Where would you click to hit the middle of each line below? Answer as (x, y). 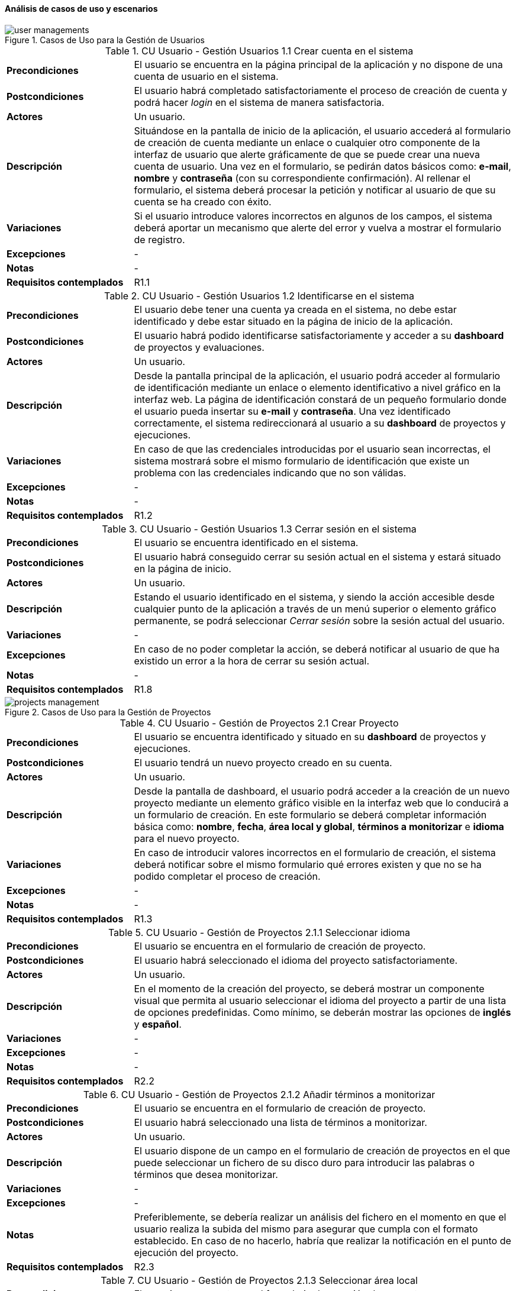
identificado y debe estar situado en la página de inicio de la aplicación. (294, 321)
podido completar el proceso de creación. (227, 876)
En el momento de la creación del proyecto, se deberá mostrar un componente (309, 988)
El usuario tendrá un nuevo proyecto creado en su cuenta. (263, 762)
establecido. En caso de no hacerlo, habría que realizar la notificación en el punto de (322, 1240)
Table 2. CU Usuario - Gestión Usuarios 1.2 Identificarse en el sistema (259, 296)
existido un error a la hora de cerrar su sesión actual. (252, 661)
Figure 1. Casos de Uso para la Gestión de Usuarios (105, 40)
